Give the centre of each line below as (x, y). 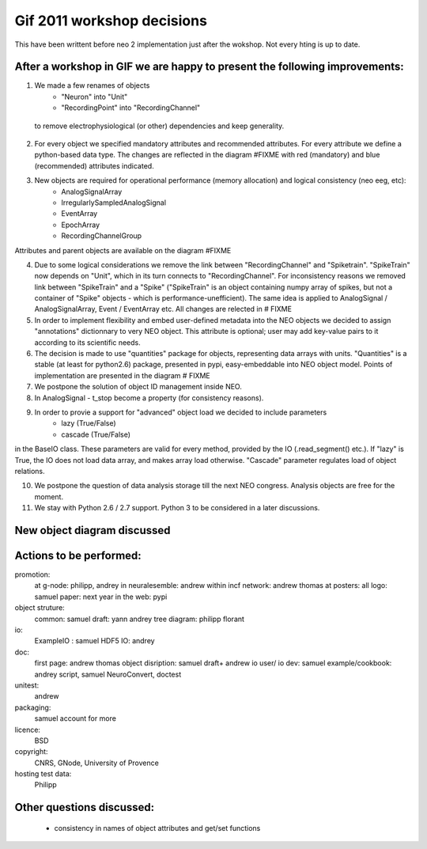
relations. (30, 471)
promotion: (32, 574)
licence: (28, 730)
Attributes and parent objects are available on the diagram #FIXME (123, 250)
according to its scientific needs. (88, 342)
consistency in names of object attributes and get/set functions (157, 828)
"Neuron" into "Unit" (94, 97)
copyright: (31, 752)
